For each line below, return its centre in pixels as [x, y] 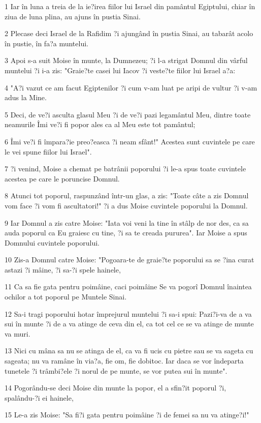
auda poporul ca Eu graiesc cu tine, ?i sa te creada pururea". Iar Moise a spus [126, 233]
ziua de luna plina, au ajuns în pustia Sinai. [73, 16]
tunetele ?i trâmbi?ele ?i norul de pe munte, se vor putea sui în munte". [116, 370]
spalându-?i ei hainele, [39, 397]
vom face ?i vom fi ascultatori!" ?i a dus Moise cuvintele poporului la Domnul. [126, 205]
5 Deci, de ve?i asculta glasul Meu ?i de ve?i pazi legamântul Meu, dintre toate [128, 114]
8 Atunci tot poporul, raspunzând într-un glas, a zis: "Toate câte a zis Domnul [127, 195]
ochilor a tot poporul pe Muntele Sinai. [66, 297]
